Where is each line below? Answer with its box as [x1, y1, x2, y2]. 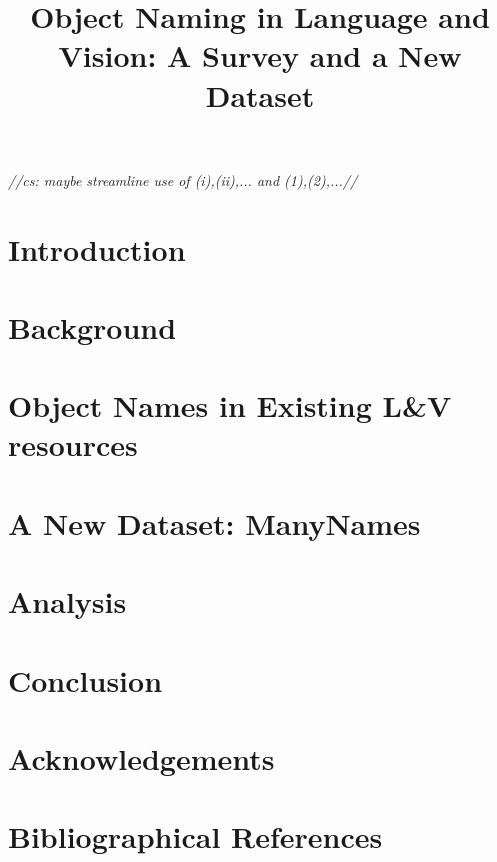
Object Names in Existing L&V [8, 385, 452, 426]
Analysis [8, 581, 127, 622]
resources [8, 424, 138, 465]
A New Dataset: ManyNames [8, 502, 421, 543]
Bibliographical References [8, 816, 383, 857]
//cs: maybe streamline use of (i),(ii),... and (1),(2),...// [8, 169, 358, 190]
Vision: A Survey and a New [58, 35, 462, 76]
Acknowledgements [8, 737, 275, 778]
